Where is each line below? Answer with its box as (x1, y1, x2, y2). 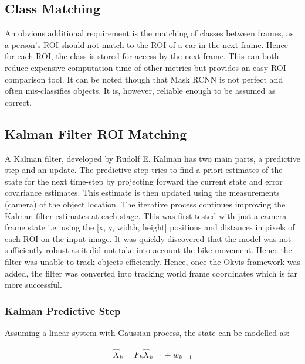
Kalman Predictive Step (5, 303, 121, 318)
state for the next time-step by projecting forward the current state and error (5, 175, 283, 187)
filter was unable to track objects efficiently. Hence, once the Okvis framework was (5, 255, 301, 267)
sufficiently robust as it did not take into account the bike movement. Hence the (5, 244, 292, 256)
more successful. (5, 278, 62, 291)
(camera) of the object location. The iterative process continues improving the (5, 198, 286, 210)
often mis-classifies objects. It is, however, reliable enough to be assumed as (5, 84, 276, 97)
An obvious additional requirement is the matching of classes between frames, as (5, 27, 294, 39)
